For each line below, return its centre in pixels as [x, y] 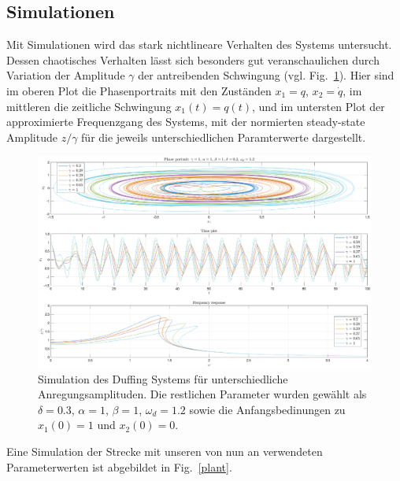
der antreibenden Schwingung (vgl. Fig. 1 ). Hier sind [266, 75]
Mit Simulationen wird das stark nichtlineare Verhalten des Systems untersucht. [199, 44]
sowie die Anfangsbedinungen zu [267, 409]
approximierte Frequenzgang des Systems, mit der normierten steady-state [186, 122]
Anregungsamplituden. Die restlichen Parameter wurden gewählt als [202, 394]
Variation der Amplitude [66, 75]
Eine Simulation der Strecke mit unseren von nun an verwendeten [165, 451]
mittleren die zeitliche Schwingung [89, 106]
